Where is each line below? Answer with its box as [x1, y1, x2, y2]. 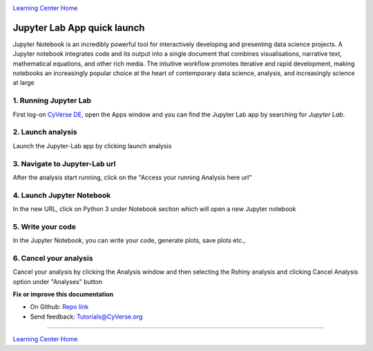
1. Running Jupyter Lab [12, 96, 92, 106]
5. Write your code [12, 221, 76, 231]
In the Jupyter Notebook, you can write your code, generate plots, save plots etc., [12, 237, 246, 245]
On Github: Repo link [30, 303, 89, 311]
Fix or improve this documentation [12, 290, 114, 299]
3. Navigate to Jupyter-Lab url [12, 159, 116, 168]
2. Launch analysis [12, 128, 77, 137]
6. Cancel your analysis [12, 253, 93, 263]
